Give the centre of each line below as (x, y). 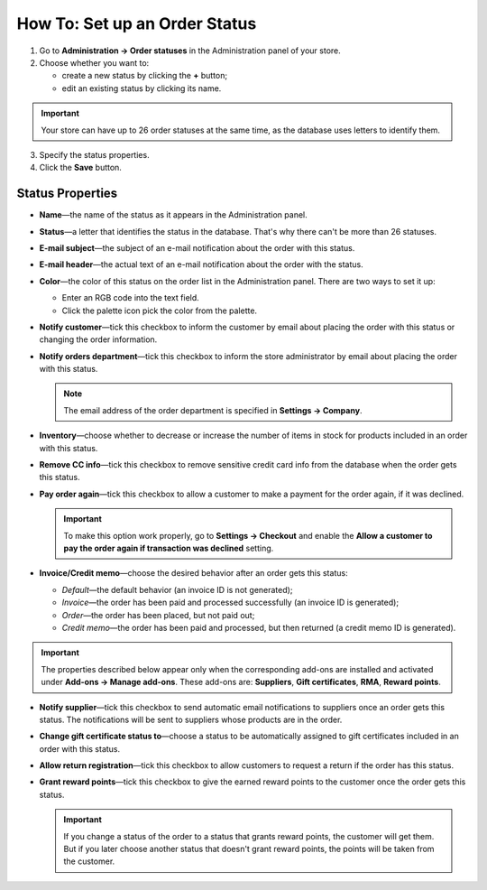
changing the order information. (98, 339)
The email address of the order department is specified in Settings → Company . (213, 410)
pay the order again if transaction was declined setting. (169, 548)
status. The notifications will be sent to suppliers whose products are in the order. (191, 719)
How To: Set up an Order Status (137, 23)
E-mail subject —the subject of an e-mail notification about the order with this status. (197, 247)
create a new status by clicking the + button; (145, 76)
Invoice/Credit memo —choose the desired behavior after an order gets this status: (193, 573)
